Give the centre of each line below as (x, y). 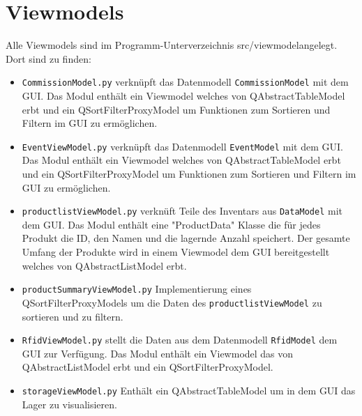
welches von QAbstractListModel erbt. (104, 265)
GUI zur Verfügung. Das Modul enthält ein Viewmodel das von (158, 353)
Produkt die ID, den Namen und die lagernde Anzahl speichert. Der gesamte (186, 238)
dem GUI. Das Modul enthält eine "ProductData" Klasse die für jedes (171, 224)
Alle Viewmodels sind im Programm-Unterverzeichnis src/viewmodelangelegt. (172, 45)
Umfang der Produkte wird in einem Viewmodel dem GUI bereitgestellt (176, 252)
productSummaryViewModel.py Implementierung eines (137, 289)
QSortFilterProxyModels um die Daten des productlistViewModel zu (172, 302)
